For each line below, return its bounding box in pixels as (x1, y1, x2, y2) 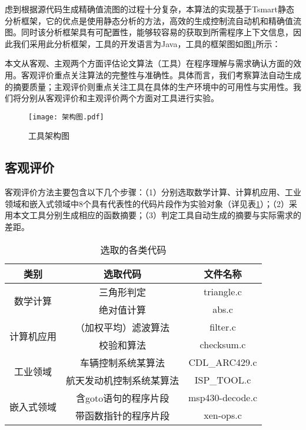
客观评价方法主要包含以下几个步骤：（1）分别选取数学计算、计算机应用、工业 (5, 186, 301, 198)
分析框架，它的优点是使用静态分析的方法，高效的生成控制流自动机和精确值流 (5, 14, 301, 26)
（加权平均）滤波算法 (75, 320, 170, 334)
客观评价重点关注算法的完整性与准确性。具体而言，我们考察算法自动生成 (21, 68, 301, 81)
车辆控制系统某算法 (80, 355, 165, 369)
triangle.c (204, 285, 242, 299)
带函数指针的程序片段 (75, 408, 170, 422)
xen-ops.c (204, 408, 242, 422)
